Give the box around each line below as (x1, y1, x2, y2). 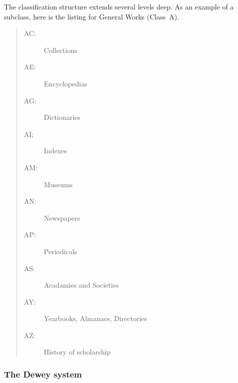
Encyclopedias (43, 78, 87, 88)
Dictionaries (43, 112, 80, 122)
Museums (43, 179, 73, 189)
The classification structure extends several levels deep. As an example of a (4, 1, 234, 11)
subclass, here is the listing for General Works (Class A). (4, 11, 179, 21)
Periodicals (43, 246, 77, 256)
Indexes (43, 145, 67, 156)
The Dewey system (4, 368, 82, 380)
